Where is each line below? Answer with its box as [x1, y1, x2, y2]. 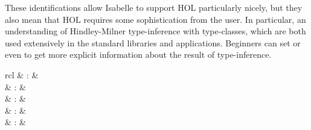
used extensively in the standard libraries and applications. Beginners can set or [5, 36, 301, 49]
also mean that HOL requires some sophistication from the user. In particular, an [5, 13, 306, 25]
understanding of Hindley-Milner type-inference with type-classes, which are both [5, 25, 306, 37]
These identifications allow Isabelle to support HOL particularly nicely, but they [5, 1, 303, 13]
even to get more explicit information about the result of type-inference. [5, 48, 272, 61]
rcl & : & [5, 68, 39, 81]
